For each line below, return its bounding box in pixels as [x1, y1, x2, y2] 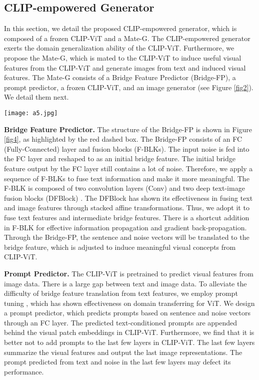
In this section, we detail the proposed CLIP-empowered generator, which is [4, 23, 237, 34]
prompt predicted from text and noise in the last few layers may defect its [4, 356, 231, 367]
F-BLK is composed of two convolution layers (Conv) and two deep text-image [4, 183, 245, 193]
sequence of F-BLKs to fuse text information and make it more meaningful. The [4, 173, 249, 183]
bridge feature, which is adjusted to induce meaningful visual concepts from [4, 241, 236, 252]
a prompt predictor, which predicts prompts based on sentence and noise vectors [4, 307, 251, 318]
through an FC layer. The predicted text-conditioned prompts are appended [4, 317, 237, 327]
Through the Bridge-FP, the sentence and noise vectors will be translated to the [4, 232, 249, 242]
